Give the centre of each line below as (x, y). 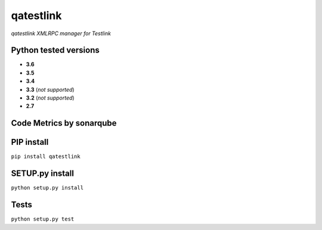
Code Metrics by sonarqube (64, 123)
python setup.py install (47, 188)
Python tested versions (55, 50)
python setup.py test (43, 219)
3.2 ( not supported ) (50, 98)
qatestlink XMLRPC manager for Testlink (61, 33)
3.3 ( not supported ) (50, 89)
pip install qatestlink (46, 157)
